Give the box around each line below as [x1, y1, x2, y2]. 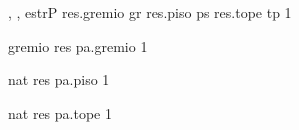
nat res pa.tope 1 [8, 102, 112, 123]
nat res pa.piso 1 [8, 69, 110, 90]
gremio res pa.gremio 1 [8, 35, 148, 56]
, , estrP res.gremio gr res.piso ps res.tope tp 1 [8, 2, 292, 22]
